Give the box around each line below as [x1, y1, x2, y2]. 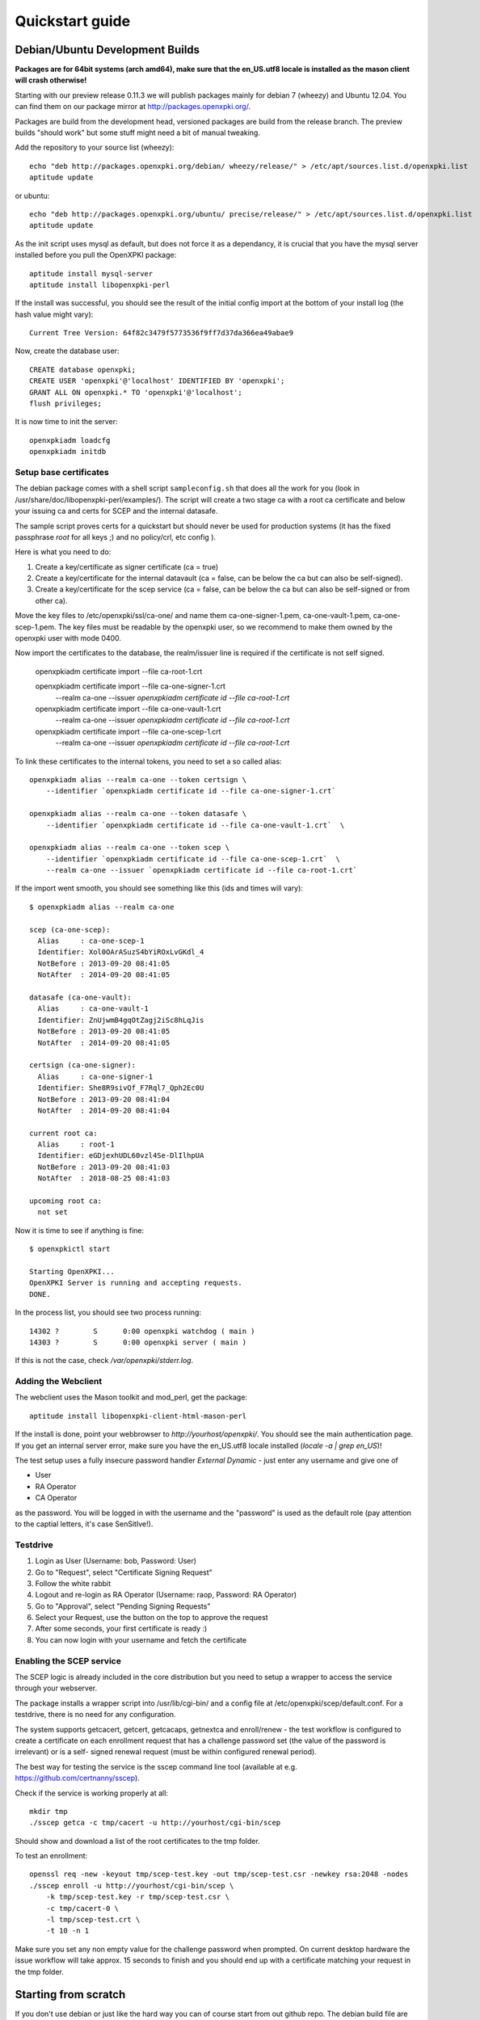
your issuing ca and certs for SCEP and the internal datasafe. [15, 506, 218, 516]
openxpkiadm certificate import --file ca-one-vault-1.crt [35, 704, 221, 713]
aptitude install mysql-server [29, 269, 154, 278]
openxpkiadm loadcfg [29, 436, 111, 444]
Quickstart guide [15, 12, 131, 30]
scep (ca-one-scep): [29, 925, 111, 934]
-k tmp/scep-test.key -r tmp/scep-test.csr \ [45, 1892, 230, 1902]
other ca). [35, 595, 68, 605]
